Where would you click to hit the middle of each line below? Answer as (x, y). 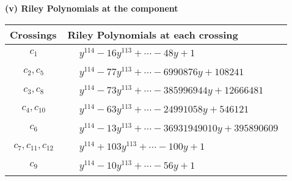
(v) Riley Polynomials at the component (92, 8)
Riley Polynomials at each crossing (153, 34)
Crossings (33, 34)
